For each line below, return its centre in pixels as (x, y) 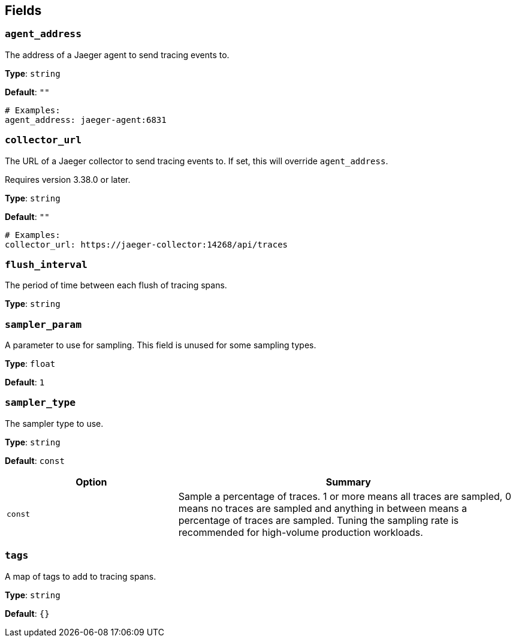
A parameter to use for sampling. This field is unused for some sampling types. (161, 345)
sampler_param (43, 324)
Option (91, 482)
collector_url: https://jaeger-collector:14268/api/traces (147, 244)
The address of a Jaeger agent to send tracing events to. (117, 55)
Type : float (30, 364)
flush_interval (46, 264)
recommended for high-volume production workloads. (301, 532)
